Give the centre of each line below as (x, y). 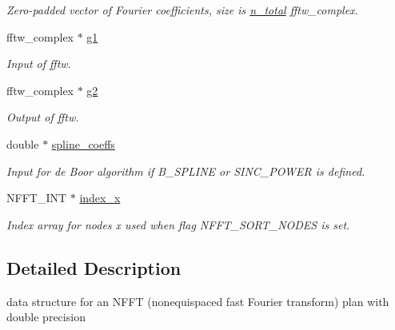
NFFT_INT (37, 198)
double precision (46, 317)
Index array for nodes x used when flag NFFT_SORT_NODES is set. (178, 224)
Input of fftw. (39, 64)
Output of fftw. (43, 117)
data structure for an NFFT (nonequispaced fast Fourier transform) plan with (198, 301)
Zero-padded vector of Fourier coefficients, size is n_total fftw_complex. (182, 10)
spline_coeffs (83, 143)
